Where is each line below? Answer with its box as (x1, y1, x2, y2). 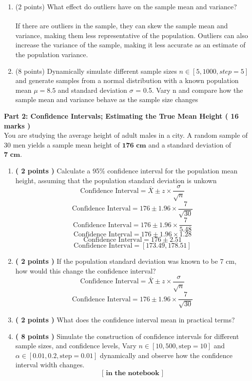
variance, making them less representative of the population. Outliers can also (15, 30, 248, 40)
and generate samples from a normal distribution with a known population (15, 75, 239, 85)
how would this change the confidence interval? (15, 266, 156, 276)
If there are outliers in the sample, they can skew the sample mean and (15, 21, 228, 31)
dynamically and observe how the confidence (99, 350, 233, 360)
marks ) (4, 120, 31, 130)
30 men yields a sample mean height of (4, 139, 120, 149)
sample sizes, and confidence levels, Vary (15, 340, 136, 351)
